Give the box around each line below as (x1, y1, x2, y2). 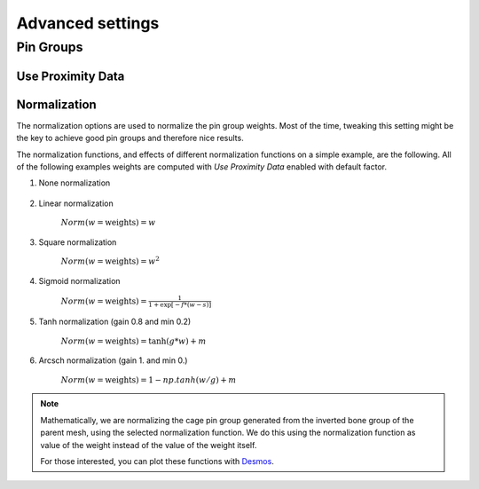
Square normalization (38, 236, 117, 248)
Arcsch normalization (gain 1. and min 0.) (38, 355, 188, 366)
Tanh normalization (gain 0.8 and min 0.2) (38, 316, 192, 327)
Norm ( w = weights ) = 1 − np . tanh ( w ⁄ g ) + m (60, 375, 237, 385)
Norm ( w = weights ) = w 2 (60, 255, 160, 266)
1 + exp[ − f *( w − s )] (147, 301, 212, 310)
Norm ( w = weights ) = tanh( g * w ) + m (60, 335, 207, 346)
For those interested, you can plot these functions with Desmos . (40, 455, 274, 466)
